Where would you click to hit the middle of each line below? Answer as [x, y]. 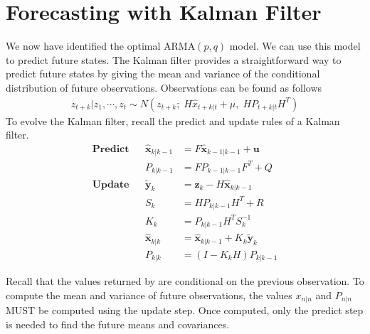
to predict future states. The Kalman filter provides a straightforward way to [174, 59]
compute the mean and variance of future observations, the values [149, 295]
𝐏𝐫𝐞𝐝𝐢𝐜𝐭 [111, 149]
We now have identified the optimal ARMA [101, 46]
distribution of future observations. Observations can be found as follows [164, 87]
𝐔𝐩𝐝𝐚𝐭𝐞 [111, 184]
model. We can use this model [295, 46]
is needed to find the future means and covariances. [118, 324]
